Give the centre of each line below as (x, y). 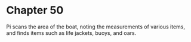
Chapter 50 (35, 10)
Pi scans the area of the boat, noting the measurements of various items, (96, 27)
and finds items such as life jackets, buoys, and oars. (71, 33)
